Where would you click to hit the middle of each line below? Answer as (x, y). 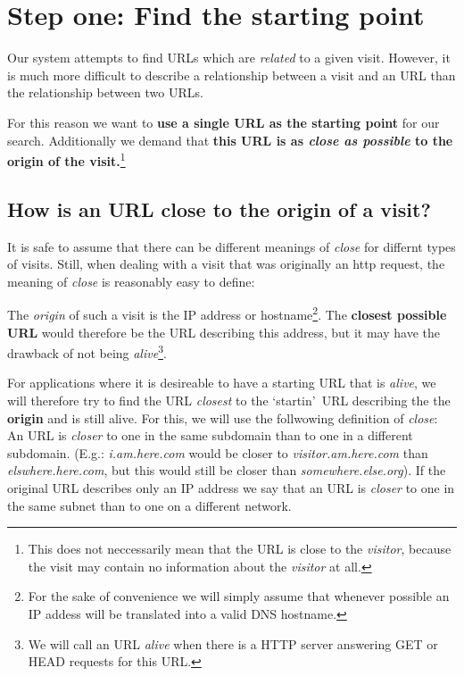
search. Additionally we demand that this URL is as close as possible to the (230, 140)
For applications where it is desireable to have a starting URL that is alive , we (222, 383)
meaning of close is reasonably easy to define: (131, 281)
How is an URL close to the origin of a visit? (219, 209)
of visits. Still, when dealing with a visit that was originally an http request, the (226, 264)
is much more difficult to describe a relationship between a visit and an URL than (232, 75)
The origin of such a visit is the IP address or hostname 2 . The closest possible (227, 313)
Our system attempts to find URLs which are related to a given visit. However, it (229, 58)
